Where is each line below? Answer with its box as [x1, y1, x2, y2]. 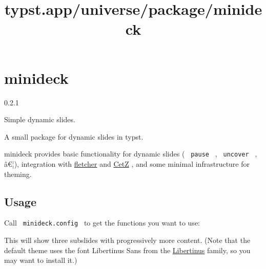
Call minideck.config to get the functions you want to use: [4, 217, 200, 228]
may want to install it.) [4, 255, 77, 265]
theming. [4, 168, 32, 179]
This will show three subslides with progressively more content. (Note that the [4, 234, 251, 245]
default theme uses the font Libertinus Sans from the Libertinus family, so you [4, 244, 251, 255]
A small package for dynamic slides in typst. [4, 131, 144, 142]
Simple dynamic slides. [4, 114, 75, 125]
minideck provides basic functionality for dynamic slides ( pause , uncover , [4, 148, 257, 159]
